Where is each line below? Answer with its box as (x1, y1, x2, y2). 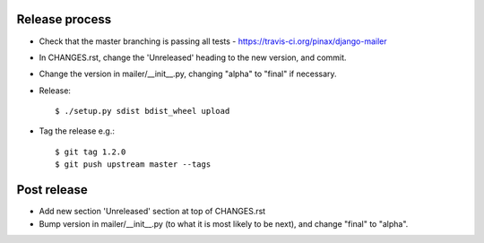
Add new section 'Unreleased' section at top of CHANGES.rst (39, 206, 266, 217)
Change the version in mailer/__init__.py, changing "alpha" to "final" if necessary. (39, 68, 337, 80)
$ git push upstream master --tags (55, 160, 212, 169)
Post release (16, 182, 89, 197)
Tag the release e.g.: (39, 126, 116, 136)
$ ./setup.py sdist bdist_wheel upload (55, 106, 230, 117)
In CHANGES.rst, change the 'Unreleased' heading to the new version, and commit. (39, 52, 347, 63)
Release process (16, 12, 112, 27)
